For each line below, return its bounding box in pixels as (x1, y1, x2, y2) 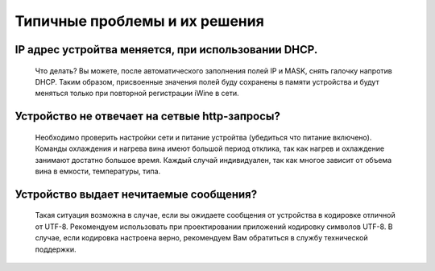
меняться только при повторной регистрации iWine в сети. (35, 89, 239, 98)
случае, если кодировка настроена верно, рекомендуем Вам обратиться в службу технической (35, 233, 368, 243)
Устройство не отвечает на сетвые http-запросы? (14, 110, 281, 123)
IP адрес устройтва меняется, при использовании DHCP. (14, 43, 318, 56)
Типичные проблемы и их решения (14, 12, 265, 30)
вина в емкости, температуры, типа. (35, 166, 161, 176)
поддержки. (35, 244, 77, 254)
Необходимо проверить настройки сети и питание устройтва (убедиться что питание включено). (35, 132, 372, 142)
